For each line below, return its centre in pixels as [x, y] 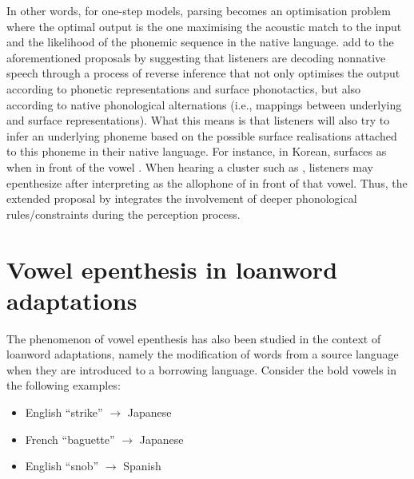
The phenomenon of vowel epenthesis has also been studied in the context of [194, 338]
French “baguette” [70, 439]
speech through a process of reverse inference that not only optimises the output [203, 73]
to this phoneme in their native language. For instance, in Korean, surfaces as [197, 151]
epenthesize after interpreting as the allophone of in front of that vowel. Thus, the [207, 182]
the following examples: [64, 385]
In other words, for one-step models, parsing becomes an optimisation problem [199, 10]
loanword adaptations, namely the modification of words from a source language [203, 354]
